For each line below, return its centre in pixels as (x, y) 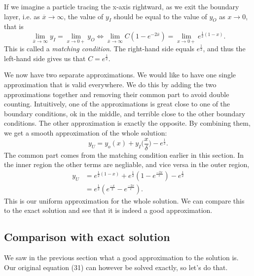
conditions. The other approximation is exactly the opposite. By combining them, (127, 123)
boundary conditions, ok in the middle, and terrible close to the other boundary (125, 113)
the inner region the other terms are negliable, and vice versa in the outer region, (127, 164)
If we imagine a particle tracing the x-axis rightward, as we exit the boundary (122, 6)
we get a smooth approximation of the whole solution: (86, 132)
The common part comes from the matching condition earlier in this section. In (124, 155)
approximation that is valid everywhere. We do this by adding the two (110, 84)
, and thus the (224, 49)
